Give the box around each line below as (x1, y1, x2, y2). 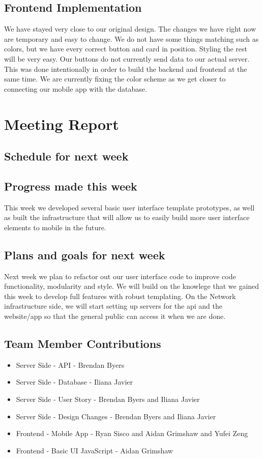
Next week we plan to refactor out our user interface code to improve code (4, 271, 236, 281)
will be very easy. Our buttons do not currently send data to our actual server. (4, 53, 250, 64)
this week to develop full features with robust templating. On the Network (4, 290, 236, 301)
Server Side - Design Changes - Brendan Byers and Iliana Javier (16, 411, 216, 421)
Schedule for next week (4, 148, 129, 164)
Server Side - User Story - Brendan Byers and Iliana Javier (16, 394, 200, 404)
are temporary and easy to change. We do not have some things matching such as (4, 33, 259, 44)
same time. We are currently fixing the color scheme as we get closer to (4, 73, 226, 84)
